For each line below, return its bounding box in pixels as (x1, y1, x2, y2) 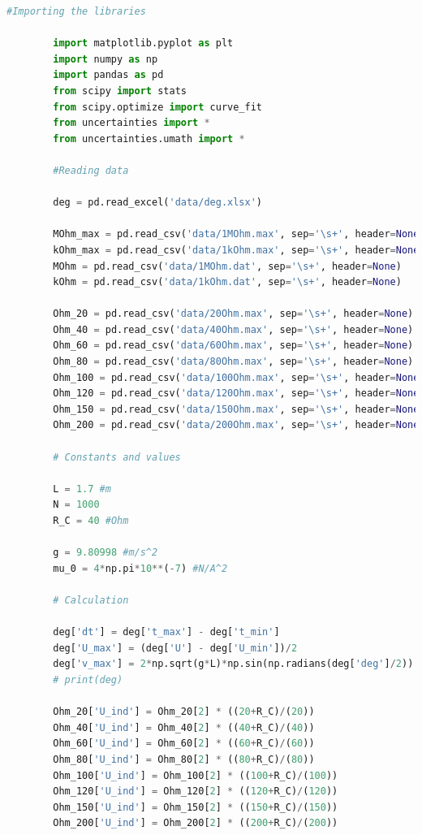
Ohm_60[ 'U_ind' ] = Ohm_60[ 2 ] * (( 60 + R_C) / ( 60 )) (53, 738, 315, 750)
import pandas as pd (53, 69, 164, 81)
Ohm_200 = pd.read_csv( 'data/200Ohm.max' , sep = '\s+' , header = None (53, 419, 420, 431)
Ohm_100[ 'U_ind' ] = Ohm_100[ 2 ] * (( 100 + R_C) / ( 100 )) (53, 769, 338, 781)
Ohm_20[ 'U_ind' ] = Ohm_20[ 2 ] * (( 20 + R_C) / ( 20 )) (53, 706, 315, 718)
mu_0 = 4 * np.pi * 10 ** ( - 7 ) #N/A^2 (53, 562, 228, 574)
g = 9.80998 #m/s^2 (53, 547, 158, 559)
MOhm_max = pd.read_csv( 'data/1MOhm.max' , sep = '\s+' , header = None (53, 228, 420, 240)
